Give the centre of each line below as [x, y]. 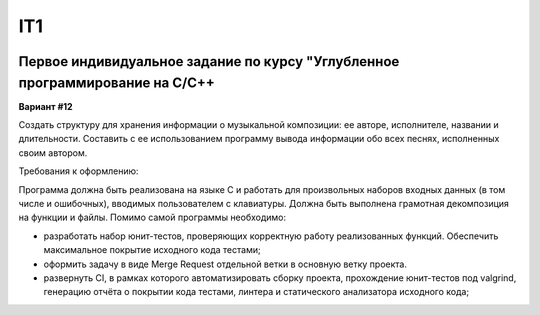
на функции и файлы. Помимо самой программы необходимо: [152, 217]
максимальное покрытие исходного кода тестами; [152, 250]
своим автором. [53, 152]
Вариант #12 [46, 106]
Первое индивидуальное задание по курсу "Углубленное [209, 61]
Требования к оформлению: [78, 171]
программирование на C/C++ [116, 82]
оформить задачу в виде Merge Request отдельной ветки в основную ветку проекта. [225, 264]
